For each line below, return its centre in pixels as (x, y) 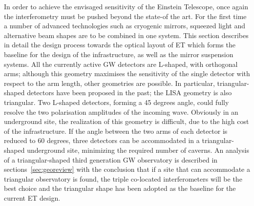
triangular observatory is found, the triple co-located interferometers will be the (123, 178)
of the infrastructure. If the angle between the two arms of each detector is (116, 131)
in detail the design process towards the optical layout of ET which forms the (120, 45)
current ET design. (32, 197)
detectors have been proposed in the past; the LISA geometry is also (129, 93)
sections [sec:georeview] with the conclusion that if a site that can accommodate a (127, 169)
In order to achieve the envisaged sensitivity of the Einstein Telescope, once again (126, 6)
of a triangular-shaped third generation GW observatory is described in (111, 159)
